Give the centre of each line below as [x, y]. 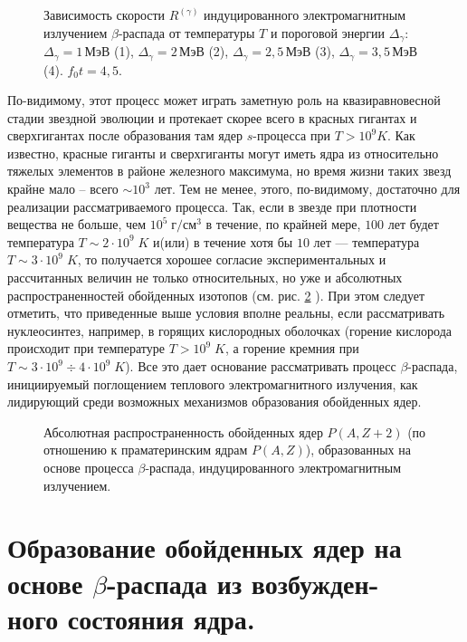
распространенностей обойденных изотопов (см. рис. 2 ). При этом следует [216, 295]
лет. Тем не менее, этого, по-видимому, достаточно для [307, 189]
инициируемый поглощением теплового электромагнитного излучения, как [213, 383]
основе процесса [89, 467]
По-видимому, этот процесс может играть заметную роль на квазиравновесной [224, 100]
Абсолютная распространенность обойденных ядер [183, 431]
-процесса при [291, 135]
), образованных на [358, 450]
